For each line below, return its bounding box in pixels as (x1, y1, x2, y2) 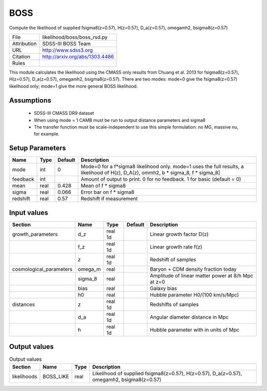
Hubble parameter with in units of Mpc (150, 326, 240, 333)
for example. (34, 131, 60, 137)
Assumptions (9, 96, 51, 104)
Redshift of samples (150, 256, 196, 263)
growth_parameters (12, 231, 58, 238)
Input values (9, 208, 48, 217)
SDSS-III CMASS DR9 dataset (34, 110, 94, 116)
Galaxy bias (150, 285, 178, 292)
